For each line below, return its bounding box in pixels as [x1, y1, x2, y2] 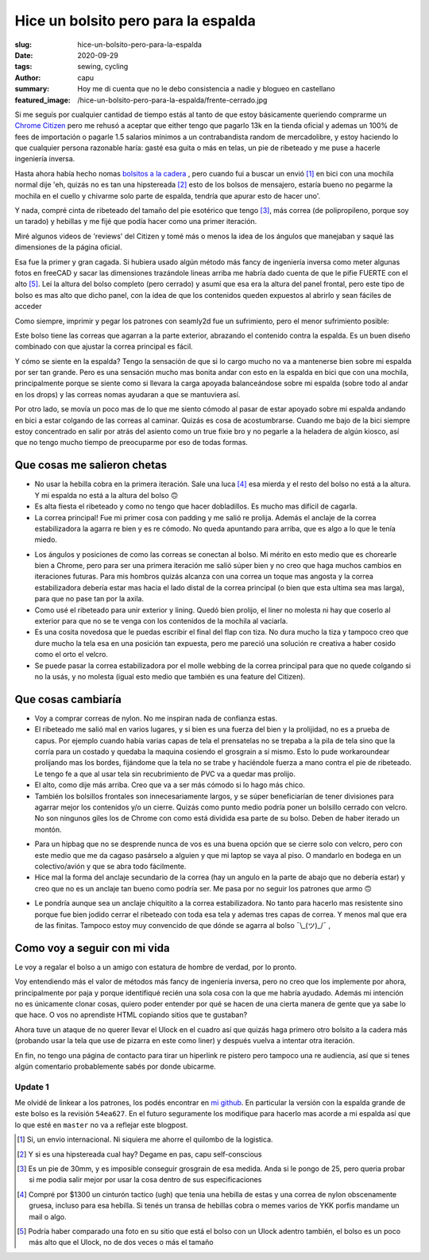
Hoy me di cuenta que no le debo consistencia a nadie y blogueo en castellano [77, 84, 335, 94]
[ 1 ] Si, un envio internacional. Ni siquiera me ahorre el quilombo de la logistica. [17, 1134, 273, 1144]
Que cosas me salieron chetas [14, 458, 167, 472]
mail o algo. [29, 1212, 67, 1221]
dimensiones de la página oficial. [14, 242, 122, 252]
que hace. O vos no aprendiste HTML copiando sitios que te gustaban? [14, 1010, 248, 1020]
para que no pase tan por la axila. [34, 594, 145, 604]
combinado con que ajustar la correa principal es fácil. [14, 342, 194, 351]
